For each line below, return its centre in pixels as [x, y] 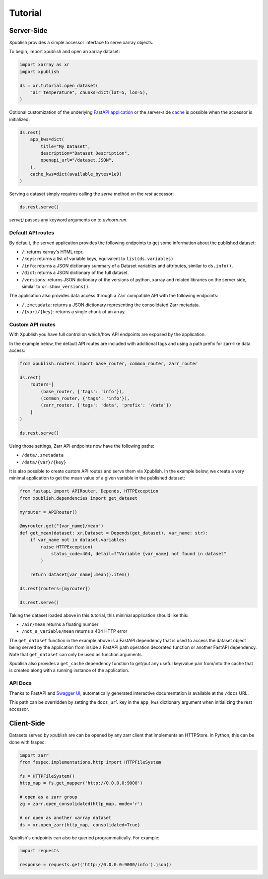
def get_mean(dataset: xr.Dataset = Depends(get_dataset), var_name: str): [114, 533]
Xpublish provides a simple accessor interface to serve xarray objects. [81, 43]
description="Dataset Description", [85, 153]
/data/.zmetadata [43, 455]
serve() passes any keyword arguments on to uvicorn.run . [68, 220]
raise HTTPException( [67, 547]
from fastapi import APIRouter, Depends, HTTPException [89, 491]
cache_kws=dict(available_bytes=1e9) [76, 174]
